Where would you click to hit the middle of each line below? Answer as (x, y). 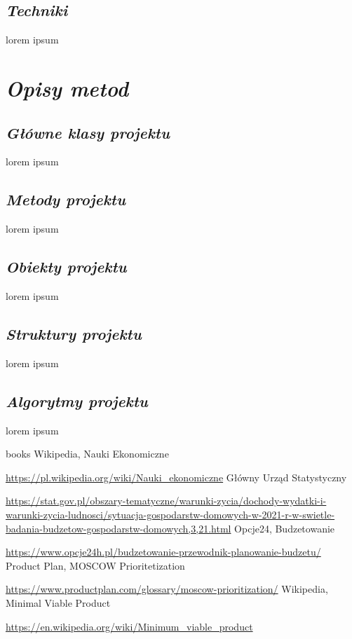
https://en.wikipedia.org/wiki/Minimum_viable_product (129, 626)
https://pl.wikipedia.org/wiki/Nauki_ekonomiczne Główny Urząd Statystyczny (176, 477)
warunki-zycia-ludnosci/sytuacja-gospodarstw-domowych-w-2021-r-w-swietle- (170, 514)
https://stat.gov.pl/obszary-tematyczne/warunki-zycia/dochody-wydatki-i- (166, 501)
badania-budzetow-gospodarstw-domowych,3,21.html (119, 528)
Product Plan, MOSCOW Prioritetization (95, 565)
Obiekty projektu (66, 267)
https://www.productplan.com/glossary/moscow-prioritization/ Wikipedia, (167, 589)
